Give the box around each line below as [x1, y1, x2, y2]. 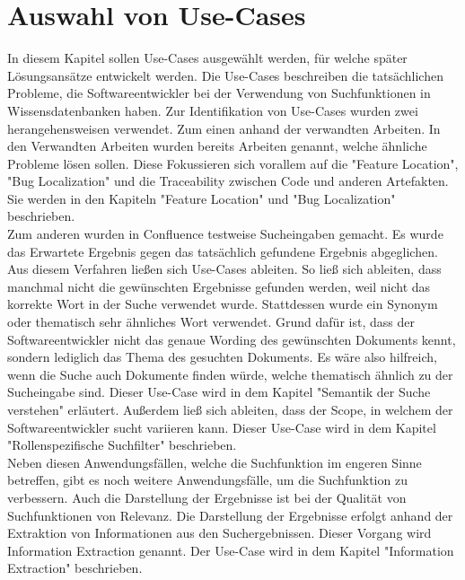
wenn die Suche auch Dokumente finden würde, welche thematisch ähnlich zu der [7, 365, 453, 383]
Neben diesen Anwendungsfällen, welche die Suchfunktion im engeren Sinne [7, 453, 422, 471]
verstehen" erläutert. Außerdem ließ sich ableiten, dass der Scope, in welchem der [7, 400, 453, 418]
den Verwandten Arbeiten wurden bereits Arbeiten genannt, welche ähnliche [7, 136, 427, 155]
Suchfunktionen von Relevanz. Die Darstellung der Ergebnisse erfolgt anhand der [7, 505, 453, 524]
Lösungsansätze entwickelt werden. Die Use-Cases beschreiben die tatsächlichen [7, 66, 443, 84]
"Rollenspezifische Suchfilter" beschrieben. [7, 435, 237, 454]
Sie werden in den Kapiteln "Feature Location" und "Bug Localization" [7, 189, 396, 207]
